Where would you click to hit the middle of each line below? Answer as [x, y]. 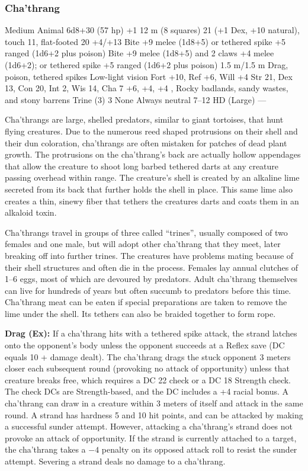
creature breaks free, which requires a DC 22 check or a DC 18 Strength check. [148, 379]
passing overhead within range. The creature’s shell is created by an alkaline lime [152, 177]
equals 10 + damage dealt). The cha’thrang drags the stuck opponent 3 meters [148, 356]
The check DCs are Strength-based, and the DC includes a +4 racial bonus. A [147, 391]
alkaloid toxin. [31, 212]
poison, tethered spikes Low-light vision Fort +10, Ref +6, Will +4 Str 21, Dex [149, 76]
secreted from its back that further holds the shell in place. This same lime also [149, 189]
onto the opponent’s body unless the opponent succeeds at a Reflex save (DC [145, 345]
